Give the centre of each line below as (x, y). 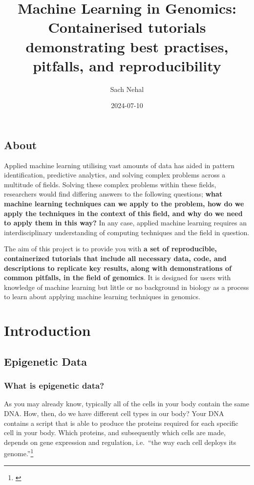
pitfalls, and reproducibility (127, 65)
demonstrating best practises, (127, 46)
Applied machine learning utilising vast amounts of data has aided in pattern (119, 165)
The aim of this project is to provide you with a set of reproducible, (110, 249)
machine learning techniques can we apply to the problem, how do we (124, 204)
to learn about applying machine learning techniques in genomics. (102, 297)
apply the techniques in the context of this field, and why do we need (123, 213)
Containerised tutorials (127, 27)
